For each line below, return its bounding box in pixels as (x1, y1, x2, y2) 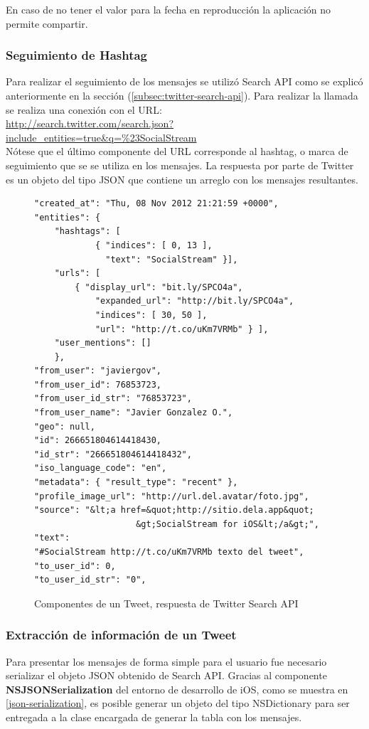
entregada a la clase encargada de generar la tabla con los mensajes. (6, 709, 302, 724)
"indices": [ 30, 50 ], (95, 309, 208, 320)
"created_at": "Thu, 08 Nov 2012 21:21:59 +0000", (34, 198, 279, 209)
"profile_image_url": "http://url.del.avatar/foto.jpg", (34, 491, 309, 501)
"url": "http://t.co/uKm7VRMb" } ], (95, 324, 269, 334)
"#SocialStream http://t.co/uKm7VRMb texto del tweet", (34, 547, 304, 557)
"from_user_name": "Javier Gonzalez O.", (34, 408, 233, 418)
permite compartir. (6, 16, 88, 31)
